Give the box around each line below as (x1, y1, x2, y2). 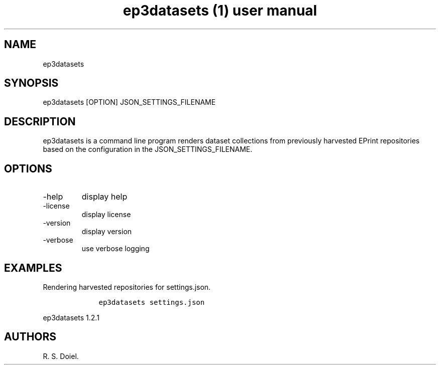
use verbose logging (81, 244, 150, 253)
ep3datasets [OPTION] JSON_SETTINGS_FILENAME (43, 98, 216, 107)
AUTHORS (4, 330, 57, 343)
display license (81, 210, 131, 219)
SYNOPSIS (4, 77, 59, 90)
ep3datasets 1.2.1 (43, 313, 99, 322)
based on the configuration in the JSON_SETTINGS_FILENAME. (43, 145, 253, 154)
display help (81, 192, 128, 202)
